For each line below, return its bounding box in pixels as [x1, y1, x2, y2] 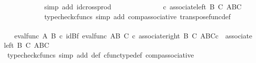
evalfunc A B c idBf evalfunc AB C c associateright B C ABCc [14, 30, 218, 40]
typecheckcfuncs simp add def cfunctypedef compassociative [7, 49, 194, 60]
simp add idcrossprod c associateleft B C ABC [44, 1, 242, 11]
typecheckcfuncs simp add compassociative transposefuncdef [44, 11, 231, 21]
